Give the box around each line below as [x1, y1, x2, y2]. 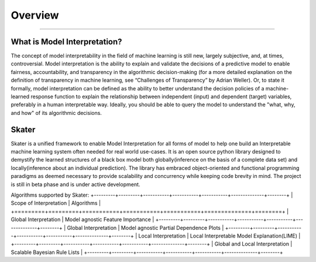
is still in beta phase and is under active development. [11, 181, 140, 188]
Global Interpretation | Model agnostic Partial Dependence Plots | [67, 224, 224, 231]
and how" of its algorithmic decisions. [11, 109, 102, 116]
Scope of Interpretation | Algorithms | [11, 200, 101, 207]
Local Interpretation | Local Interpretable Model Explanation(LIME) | [138, 232, 301, 239]
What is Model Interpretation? [11, 37, 122, 47]
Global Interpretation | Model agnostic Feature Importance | [11, 216, 154, 223]
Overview [11, 9, 59, 22]
